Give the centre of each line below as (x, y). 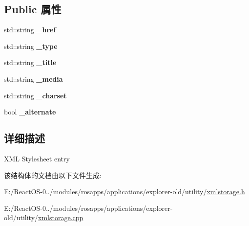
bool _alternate (30, 112)
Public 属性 (33, 9)
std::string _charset (35, 95)
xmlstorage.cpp (61, 217)
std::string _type (31, 46)
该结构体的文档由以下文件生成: (53, 175)
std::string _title (30, 62)
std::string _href (30, 30)
